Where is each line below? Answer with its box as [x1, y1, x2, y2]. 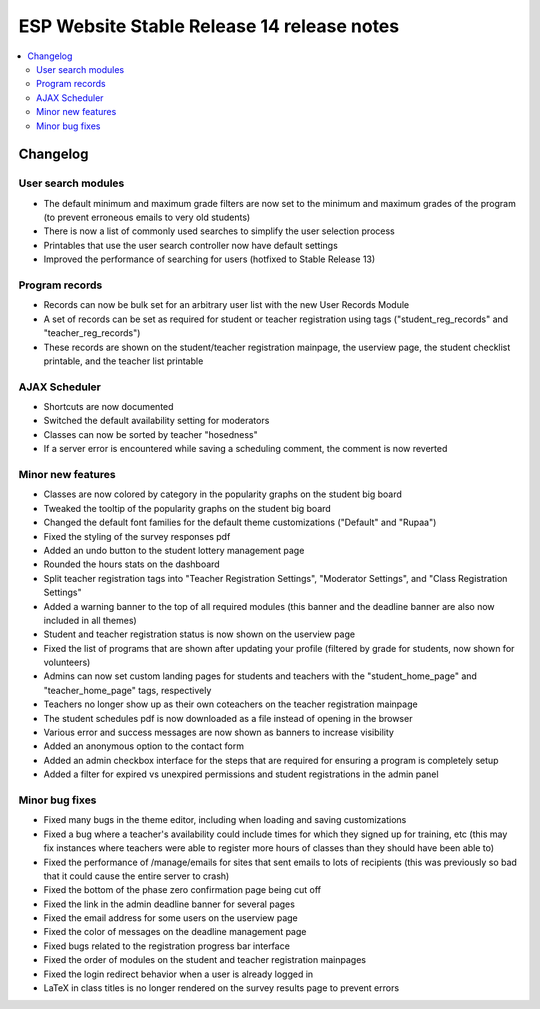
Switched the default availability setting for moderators [43, 415, 270, 427]
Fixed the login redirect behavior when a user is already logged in [43, 968, 314, 980]
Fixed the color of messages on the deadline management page [43, 926, 307, 938]
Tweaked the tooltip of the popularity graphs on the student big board [43, 502, 332, 514]
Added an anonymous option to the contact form [43, 740, 245, 752]
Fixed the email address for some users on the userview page [43, 912, 299, 924]
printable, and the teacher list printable [43, 355, 204, 367]
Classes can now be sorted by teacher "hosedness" [43, 428, 259, 440]
